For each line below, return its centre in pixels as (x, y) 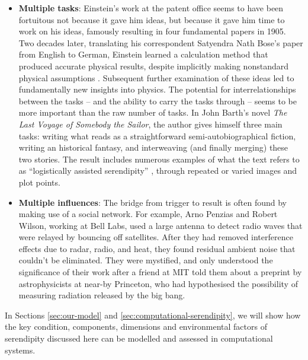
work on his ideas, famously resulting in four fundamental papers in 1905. (152, 31)
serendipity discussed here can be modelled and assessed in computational (139, 338)
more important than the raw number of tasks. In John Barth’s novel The (153, 112)
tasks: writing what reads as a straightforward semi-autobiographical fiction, (157, 136)
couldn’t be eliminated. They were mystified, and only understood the (146, 260)
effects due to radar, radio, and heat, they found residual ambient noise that (157, 248)
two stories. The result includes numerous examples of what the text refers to (159, 159)
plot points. (39, 182)
